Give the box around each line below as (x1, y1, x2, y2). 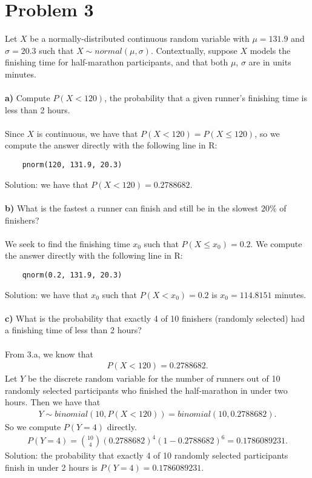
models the (250, 44, 291, 56)
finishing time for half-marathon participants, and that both (5, 56, 228, 68)
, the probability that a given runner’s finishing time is (104, 91, 307, 104)
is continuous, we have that (36, 127, 138, 139)
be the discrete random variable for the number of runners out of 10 (27, 372, 280, 385)
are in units (248, 56, 291, 68)
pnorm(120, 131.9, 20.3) (22, 161, 122, 170)
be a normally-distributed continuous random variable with (30, 32, 250, 45)
